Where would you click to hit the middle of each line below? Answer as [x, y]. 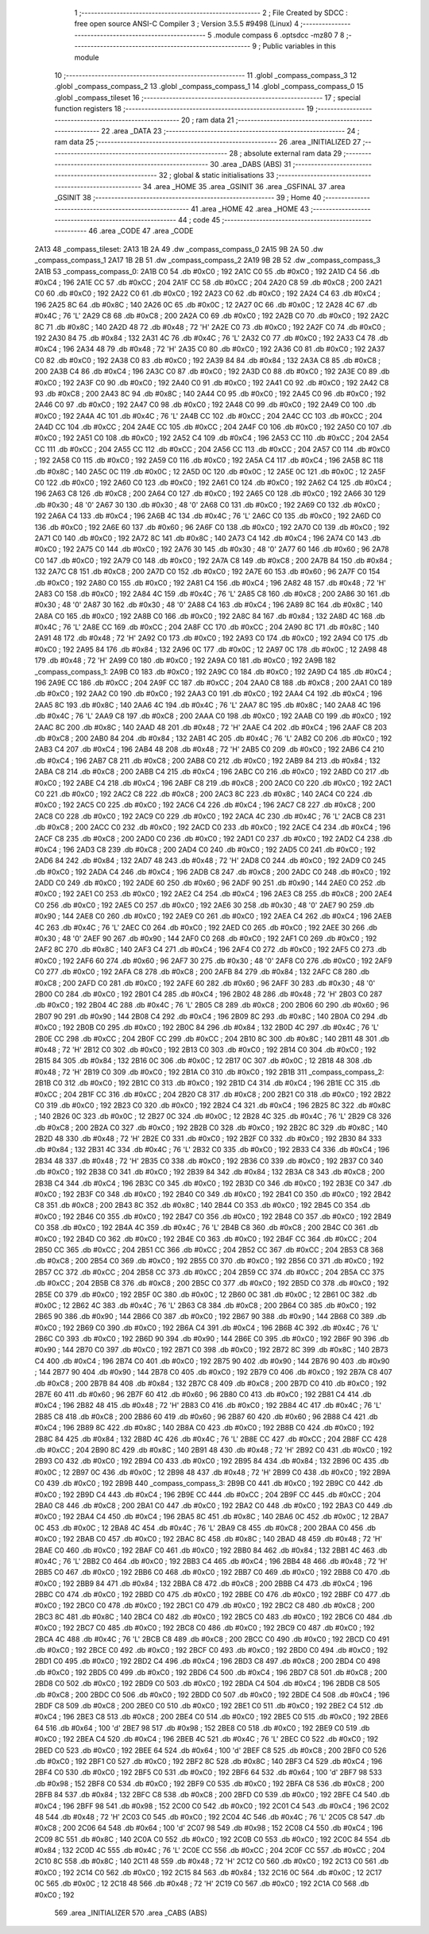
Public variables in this [300, 46]
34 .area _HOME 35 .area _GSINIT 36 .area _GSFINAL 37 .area [244, 186]
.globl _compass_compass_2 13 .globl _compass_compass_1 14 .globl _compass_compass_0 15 [209, 87]
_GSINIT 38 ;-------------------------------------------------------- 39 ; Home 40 [188, 198]
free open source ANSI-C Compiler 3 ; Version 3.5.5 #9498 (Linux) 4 [187, 24]
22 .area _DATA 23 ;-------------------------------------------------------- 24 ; [230, 130]
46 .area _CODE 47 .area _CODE [141, 231]
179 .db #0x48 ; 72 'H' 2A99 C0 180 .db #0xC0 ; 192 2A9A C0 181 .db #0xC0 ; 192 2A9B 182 [186, 660]
